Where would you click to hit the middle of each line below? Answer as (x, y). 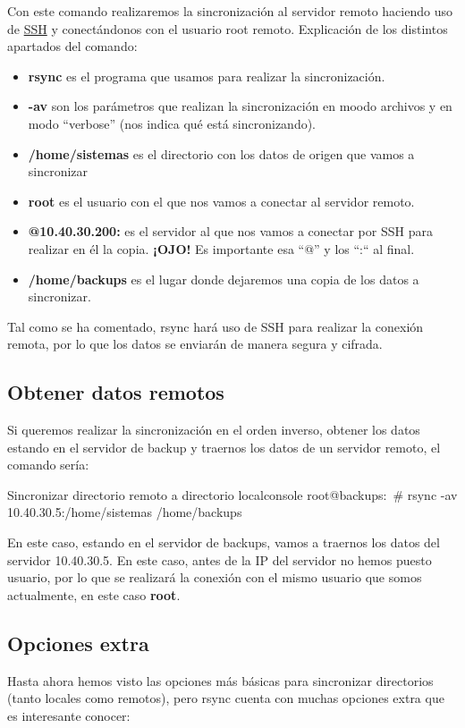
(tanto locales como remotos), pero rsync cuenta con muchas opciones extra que (226, 698)
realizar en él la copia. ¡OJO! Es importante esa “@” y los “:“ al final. (221, 248)
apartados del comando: (72, 46)
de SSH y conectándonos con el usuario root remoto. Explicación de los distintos (228, 28)
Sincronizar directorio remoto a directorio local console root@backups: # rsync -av (232, 494)
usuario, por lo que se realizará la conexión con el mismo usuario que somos (215, 577)
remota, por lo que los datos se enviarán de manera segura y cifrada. (195, 344)
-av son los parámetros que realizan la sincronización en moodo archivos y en (240, 106)
